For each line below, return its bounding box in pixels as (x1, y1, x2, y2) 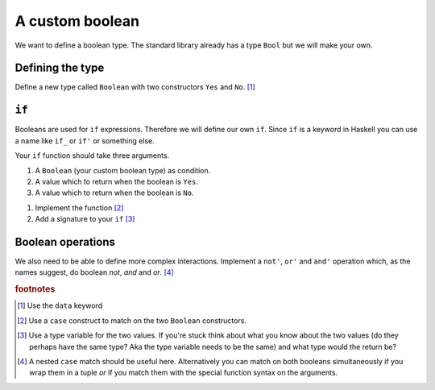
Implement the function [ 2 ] (35, 202, 124, 213)
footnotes (14, 284, 56, 295)
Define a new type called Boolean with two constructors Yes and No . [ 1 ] (14, 82, 255, 92)
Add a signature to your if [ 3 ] (35, 214, 135, 224)
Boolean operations (14, 234, 116, 249)
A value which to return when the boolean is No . (35, 188, 194, 197)
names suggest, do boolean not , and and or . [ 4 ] (14, 268, 175, 277)
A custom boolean (14, 12, 140, 30)
